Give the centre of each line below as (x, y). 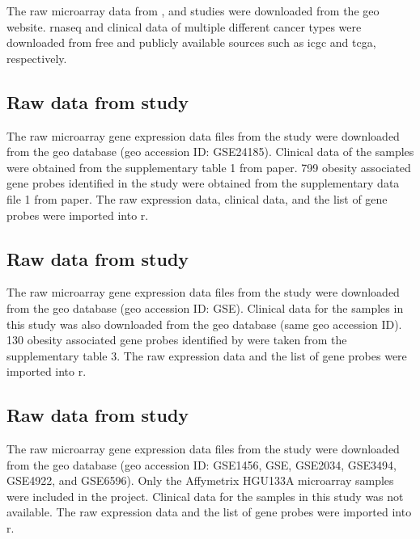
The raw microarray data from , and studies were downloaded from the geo (193, 11)
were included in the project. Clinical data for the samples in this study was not (205, 496)
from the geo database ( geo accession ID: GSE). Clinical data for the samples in (205, 307)
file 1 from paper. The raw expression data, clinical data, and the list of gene (197, 198)
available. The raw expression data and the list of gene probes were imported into (209, 512)
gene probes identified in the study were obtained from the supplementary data (203, 183)
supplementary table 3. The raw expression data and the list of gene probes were (207, 355)
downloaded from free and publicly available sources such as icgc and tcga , (191, 42)
